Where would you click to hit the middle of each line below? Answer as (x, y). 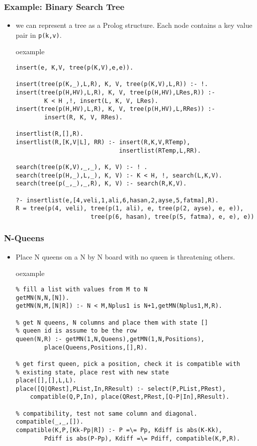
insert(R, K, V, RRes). (84, 117)
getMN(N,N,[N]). (43, 298)
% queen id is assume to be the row (76, 331)
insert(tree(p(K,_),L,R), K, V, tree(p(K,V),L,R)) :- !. (112, 84)
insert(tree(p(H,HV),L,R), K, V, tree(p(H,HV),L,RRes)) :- (115, 109)
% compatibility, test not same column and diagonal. (106, 413)
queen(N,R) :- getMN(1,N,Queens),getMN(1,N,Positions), (110, 339)
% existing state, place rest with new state (92, 372)
